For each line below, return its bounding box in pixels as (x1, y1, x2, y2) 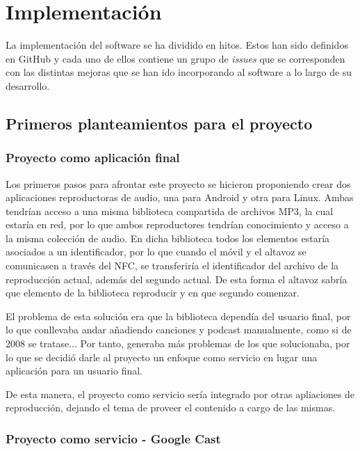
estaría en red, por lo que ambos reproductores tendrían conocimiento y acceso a (6, 217, 349, 232)
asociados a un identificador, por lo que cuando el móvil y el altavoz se (6, 244, 306, 259)
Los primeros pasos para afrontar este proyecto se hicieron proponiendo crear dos (6, 176, 351, 191)
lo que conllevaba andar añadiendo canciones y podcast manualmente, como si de (6, 322, 352, 337)
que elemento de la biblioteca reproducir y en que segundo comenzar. (6, 285, 300, 300)
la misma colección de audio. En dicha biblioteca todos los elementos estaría (6, 230, 330, 245)
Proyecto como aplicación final (6, 149, 180, 166)
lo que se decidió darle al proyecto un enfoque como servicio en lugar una (6, 349, 318, 364)
